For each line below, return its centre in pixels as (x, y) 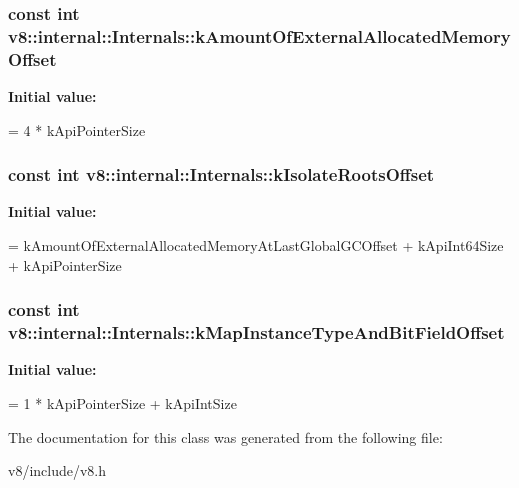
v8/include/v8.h (57, 470)
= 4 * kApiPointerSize (77, 129)
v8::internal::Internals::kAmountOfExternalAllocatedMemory (259, 35)
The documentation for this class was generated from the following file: (225, 436)
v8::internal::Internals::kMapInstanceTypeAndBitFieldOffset (256, 332)
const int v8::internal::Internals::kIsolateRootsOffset (221, 174)
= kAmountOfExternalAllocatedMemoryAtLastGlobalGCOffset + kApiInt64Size (256, 245)
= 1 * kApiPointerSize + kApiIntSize (122, 402)
